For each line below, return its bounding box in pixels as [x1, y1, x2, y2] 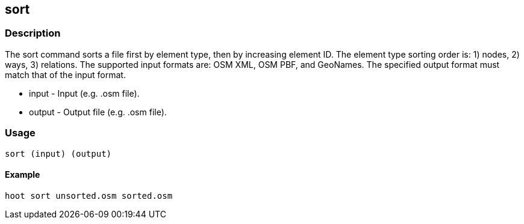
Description [5, 27, 61, 40]
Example [5, 169, 40, 180]
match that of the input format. [5, 69, 126, 80]
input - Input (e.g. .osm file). [29, 88, 140, 98]
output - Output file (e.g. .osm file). [29, 106, 167, 117]
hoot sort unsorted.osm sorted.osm [5, 190, 173, 201]
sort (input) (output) [5, 148, 112, 159]
